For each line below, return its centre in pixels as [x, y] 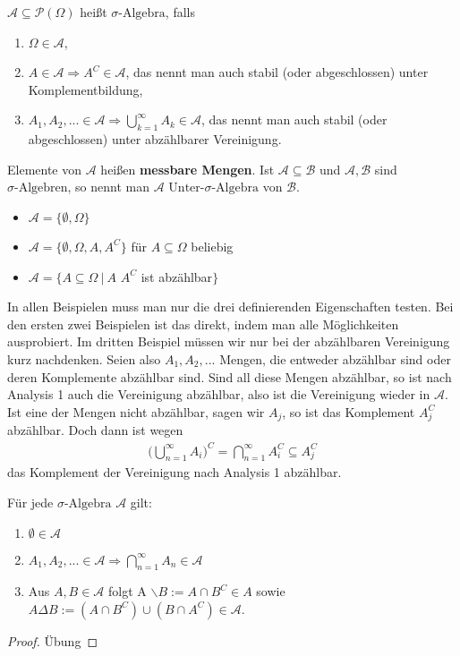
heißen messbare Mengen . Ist [187, 169]
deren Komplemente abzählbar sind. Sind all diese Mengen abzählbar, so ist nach [230, 376]
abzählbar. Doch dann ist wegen [95, 430]
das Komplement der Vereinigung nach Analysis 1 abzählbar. [175, 472]
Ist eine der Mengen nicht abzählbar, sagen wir [136, 411]
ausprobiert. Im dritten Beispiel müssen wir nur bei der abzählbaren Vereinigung [229, 341]
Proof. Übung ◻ [53, 640]
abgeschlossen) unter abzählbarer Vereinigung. [155, 139]
